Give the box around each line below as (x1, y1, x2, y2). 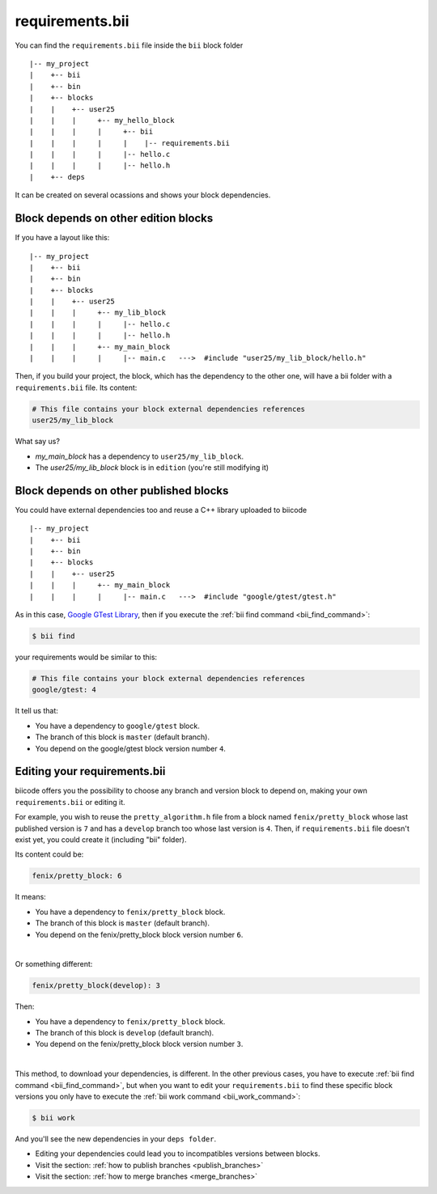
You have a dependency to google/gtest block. (35, 721, 200, 730)
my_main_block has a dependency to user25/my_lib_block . (35, 451, 244, 461)
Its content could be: (15, 849, 84, 859)
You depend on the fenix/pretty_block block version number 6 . (35, 929, 244, 939)
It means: (15, 892, 46, 902)
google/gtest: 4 (32, 685, 97, 695)
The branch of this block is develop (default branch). (35, 1028, 214, 1038)
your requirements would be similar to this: (15, 652, 158, 662)
